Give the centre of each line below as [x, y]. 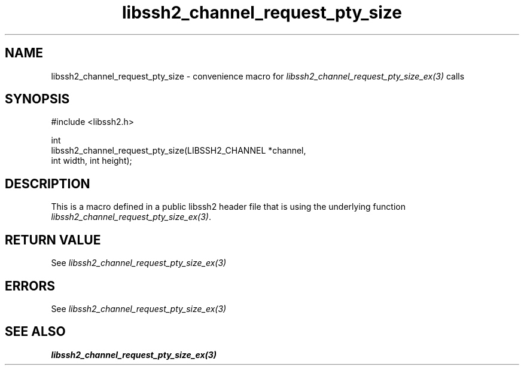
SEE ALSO [35, 332]
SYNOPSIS [37, 99]
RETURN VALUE [53, 240]
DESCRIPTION [48, 184]
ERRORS [30, 286]
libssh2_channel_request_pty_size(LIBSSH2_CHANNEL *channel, [179, 151]
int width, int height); [92, 161]
